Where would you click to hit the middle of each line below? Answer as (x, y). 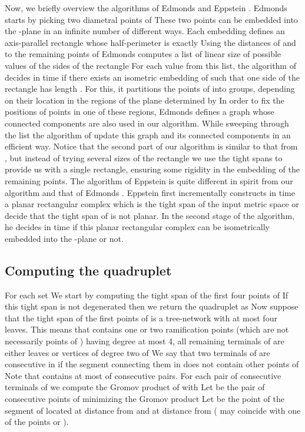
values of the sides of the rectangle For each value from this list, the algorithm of (150, 65)
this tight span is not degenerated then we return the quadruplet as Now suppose (152, 306)
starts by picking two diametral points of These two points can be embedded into (151, 19)
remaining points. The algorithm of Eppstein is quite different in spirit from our (149, 180)
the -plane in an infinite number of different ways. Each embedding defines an (145, 31)
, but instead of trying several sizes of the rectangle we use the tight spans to (144, 157)
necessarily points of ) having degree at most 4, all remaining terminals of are (145, 341)
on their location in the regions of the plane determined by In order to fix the (145, 100)
